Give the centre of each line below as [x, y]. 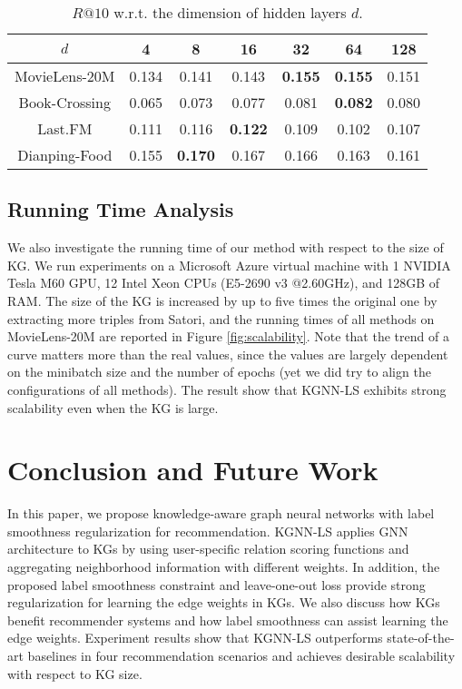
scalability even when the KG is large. [113, 407]
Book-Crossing [64, 102]
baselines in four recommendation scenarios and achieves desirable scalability [241, 656]
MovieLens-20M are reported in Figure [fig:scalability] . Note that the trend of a [228, 336]
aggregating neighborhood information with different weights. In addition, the [224, 567]
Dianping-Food [65, 155]
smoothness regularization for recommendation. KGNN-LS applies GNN [208, 531]
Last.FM [65, 128]
